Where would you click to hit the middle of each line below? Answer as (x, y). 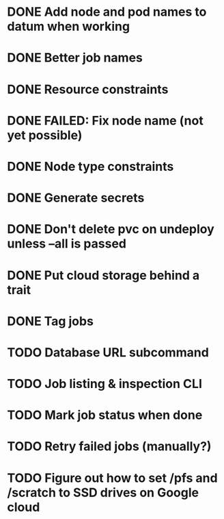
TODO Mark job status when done (105, 415)
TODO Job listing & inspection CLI (105, 384)
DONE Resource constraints (88, 89)
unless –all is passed (67, 244)
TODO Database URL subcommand (108, 352)
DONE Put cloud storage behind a (103, 275)
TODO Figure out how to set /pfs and (112, 478)
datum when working (69, 26)
